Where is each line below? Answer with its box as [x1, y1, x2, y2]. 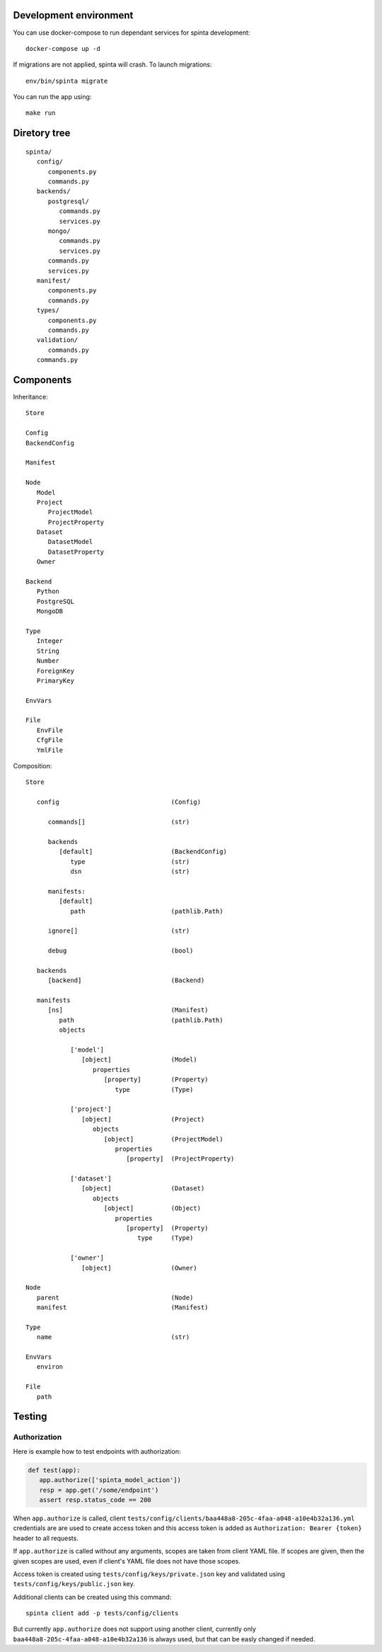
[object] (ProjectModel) [103, 1135, 224, 1143]
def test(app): [28, 1466, 81, 1474]
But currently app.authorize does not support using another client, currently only [13, 1625, 256, 1634]
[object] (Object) [103, 1204, 202, 1212]
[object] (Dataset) [81, 1185, 205, 1192]
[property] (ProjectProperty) [126, 1155, 235, 1163]
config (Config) [36, 798, 202, 807]
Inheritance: [13, 392, 49, 401]
